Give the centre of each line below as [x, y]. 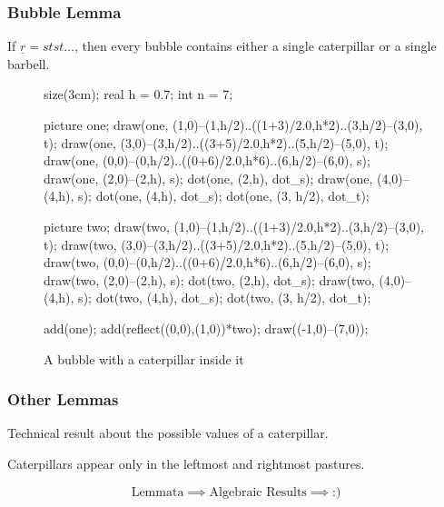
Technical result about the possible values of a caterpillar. [168, 433]
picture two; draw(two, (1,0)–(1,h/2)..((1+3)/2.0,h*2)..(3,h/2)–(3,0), [234, 226]
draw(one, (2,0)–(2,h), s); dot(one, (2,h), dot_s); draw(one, [208, 178]
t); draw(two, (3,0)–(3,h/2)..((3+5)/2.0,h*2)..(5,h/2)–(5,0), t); [217, 244]
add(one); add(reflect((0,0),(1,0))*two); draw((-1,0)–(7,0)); [206, 328]
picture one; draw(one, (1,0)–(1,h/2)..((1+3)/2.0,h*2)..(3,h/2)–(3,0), [233, 124]
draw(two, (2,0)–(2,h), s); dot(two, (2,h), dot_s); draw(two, [209, 279]
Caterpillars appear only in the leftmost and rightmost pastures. [186, 463]
